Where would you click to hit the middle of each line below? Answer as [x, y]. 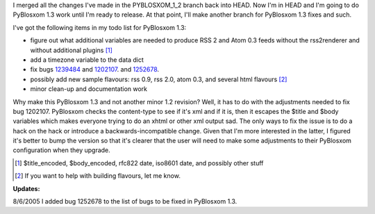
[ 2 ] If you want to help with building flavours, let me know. [98, 176]
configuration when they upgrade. [61, 150]
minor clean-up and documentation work [89, 89]
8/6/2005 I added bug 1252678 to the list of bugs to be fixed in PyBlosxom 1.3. [125, 201]
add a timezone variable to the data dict [87, 60]
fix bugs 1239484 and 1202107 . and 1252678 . [95, 69]
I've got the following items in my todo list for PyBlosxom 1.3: [100, 27]
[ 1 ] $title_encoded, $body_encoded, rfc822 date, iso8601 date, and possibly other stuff [139, 163]
